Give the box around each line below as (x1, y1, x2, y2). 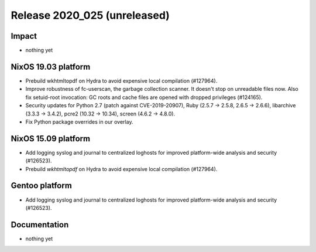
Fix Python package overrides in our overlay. (25, 118, 133, 125)
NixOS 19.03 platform (11, 62, 91, 71)
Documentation (11, 220, 69, 230)
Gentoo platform (11, 181, 73, 190)
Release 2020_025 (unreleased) (11, 9, 170, 22)
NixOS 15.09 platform (11, 134, 91, 144)
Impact (11, 31, 37, 41)
